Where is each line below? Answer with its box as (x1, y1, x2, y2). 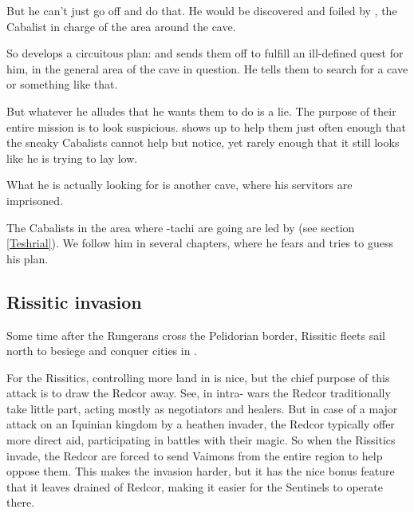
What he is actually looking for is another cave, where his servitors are (6, 176, 353, 193)
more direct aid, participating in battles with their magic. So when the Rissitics (6, 432, 396, 448)
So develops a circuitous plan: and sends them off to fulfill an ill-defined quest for (6, 45, 404, 61)
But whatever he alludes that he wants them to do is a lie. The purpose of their (6, 102, 396, 119)
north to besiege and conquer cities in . (6, 342, 198, 359)
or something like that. (6, 76, 118, 93)
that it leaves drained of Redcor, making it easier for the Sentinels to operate (6, 478, 383, 495)
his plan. (6, 250, 49, 266)
